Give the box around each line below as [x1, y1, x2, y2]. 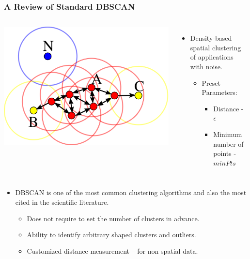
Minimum [213, 129, 242, 139]
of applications [190, 52, 234, 62]
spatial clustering [190, 42, 241, 52]
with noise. [190, 61, 222, 71]
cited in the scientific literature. [15, 197, 109, 207]
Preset [202, 77, 220, 88]
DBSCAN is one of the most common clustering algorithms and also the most [15, 187, 247, 198]
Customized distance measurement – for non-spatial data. [27, 245, 198, 256]
